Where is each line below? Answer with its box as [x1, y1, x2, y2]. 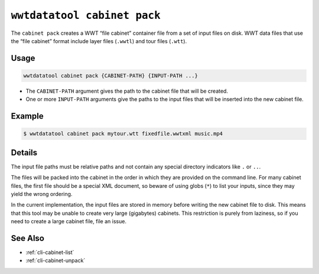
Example [11, 111, 44, 121]
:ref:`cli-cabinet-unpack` [25, 257, 86, 264]
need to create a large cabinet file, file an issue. [11, 218, 127, 225]
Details [11, 148, 38, 158]
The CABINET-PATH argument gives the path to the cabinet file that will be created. [25, 87, 229, 94]
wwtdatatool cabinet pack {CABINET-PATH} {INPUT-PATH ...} [23, 72, 198, 79]
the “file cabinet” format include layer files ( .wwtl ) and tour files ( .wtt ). [11, 37, 187, 44]
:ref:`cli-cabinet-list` [25, 249, 74, 256]
